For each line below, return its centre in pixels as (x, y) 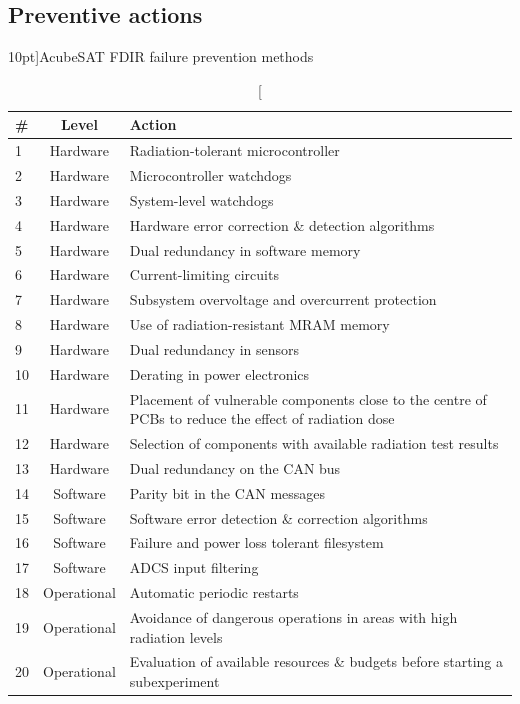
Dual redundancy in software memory (245, 249)
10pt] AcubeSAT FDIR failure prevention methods (161, 56)
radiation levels (176, 636)
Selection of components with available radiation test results (314, 443)
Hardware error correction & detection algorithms (282, 224)
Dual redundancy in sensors (214, 348)
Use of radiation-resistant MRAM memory (259, 324)
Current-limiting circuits (204, 274)
